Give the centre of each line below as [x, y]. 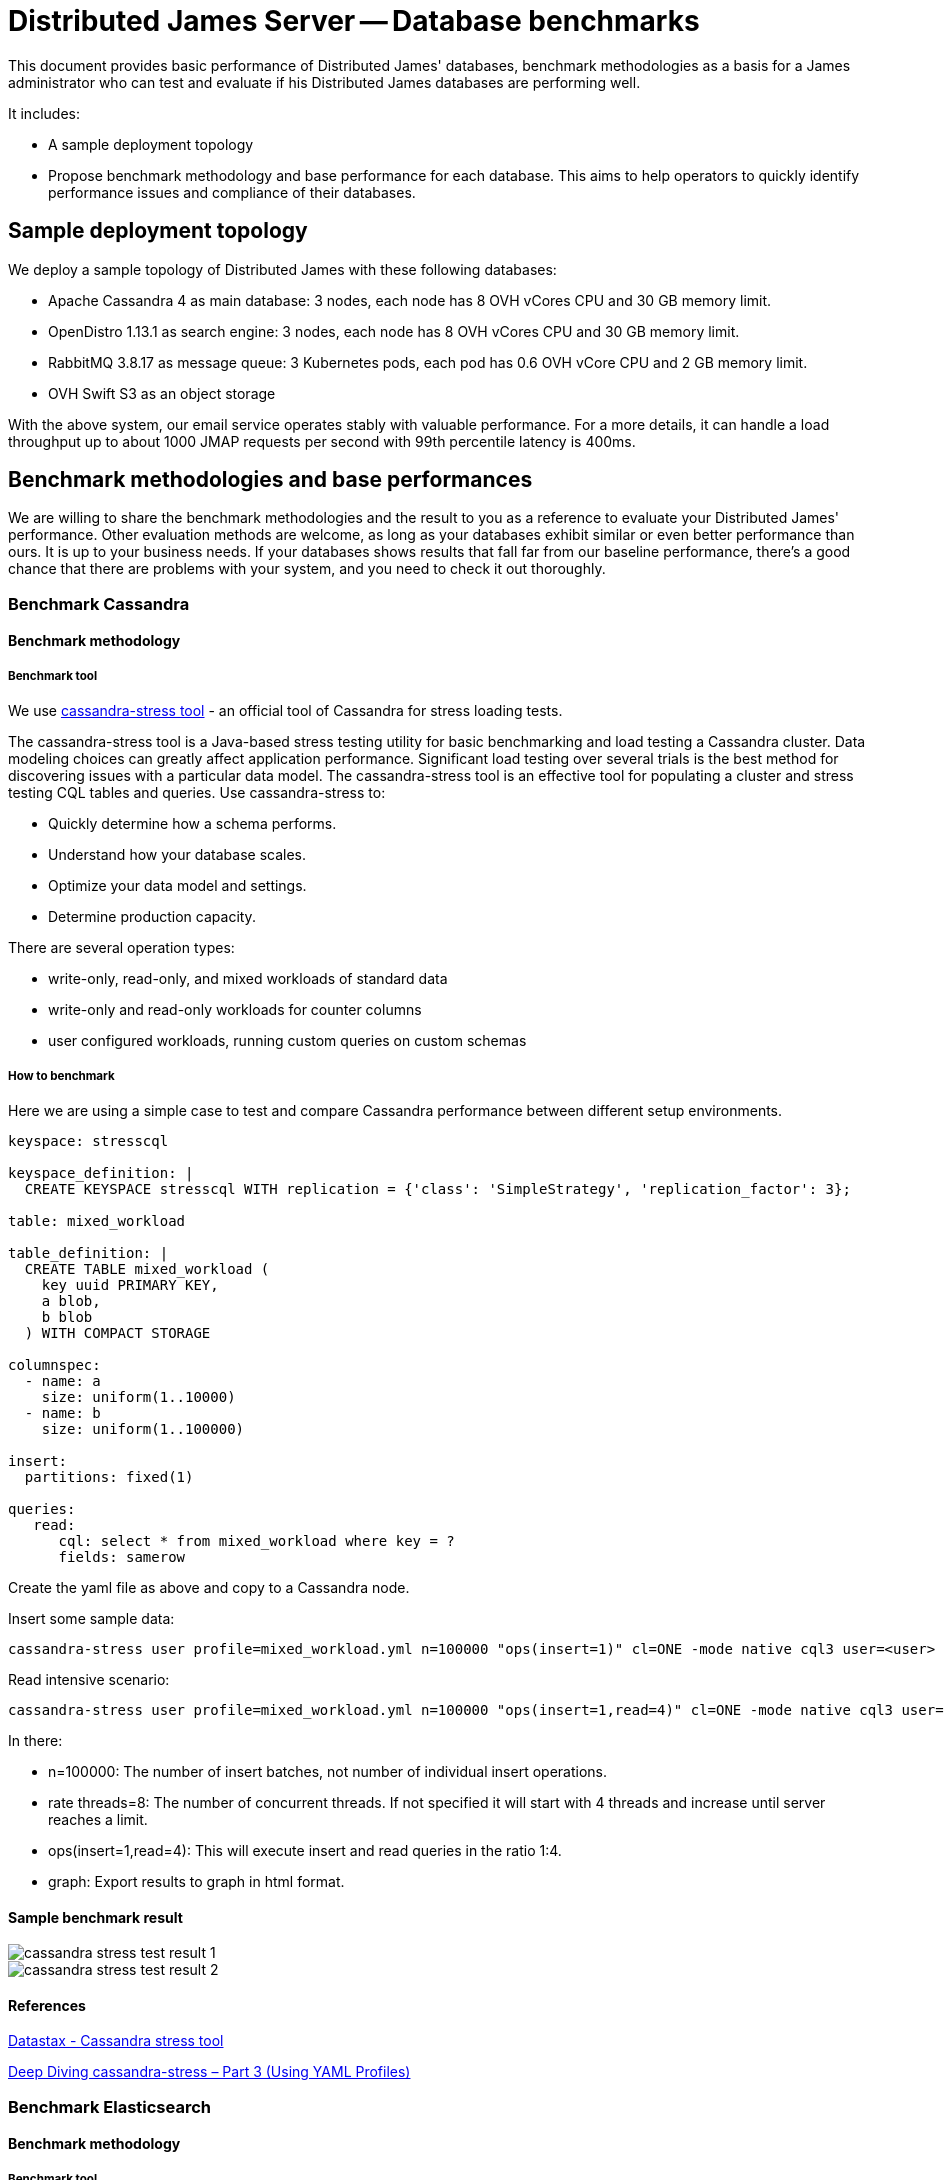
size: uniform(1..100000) [143, 1428]
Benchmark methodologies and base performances [270, 480]
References [47, 2005]
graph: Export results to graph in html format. [196, 1881]
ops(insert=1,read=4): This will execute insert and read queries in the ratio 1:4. [305, 1850]
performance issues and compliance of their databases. [232, 192]
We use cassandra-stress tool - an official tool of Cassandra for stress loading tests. [285, 711]
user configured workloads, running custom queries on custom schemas [287, 1041]
